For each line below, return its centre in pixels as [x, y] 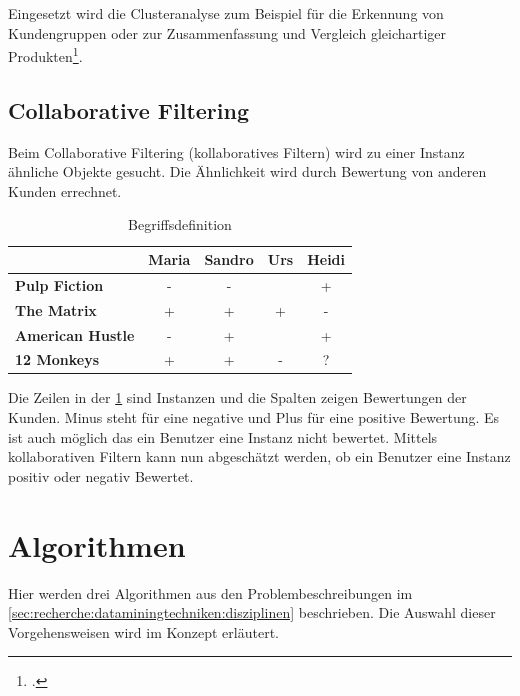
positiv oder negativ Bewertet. [101, 475]
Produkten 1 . [45, 54]
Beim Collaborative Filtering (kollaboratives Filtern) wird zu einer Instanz [236, 151]
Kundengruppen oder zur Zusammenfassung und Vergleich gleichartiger [227, 32]
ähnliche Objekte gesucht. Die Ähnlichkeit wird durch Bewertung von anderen [247, 171]
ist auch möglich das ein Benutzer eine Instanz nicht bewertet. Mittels [223, 436]
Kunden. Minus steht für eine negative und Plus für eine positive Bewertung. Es [254, 417]
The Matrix [56, 309]
